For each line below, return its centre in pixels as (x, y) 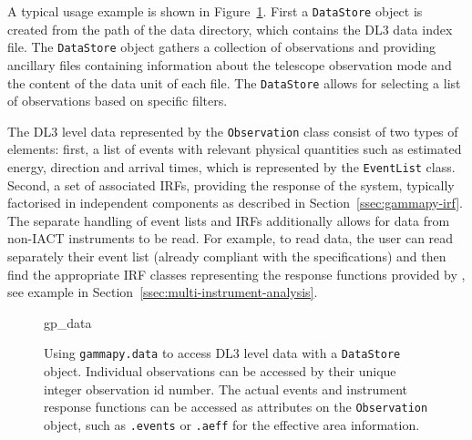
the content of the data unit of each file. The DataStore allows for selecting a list (234, 82)
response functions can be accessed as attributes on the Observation (236, 407)
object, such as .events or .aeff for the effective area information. (232, 424)
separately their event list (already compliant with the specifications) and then (227, 256)
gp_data (68, 322)
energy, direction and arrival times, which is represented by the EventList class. (231, 167)
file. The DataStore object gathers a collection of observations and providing (222, 47)
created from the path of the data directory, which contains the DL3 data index (230, 29)
